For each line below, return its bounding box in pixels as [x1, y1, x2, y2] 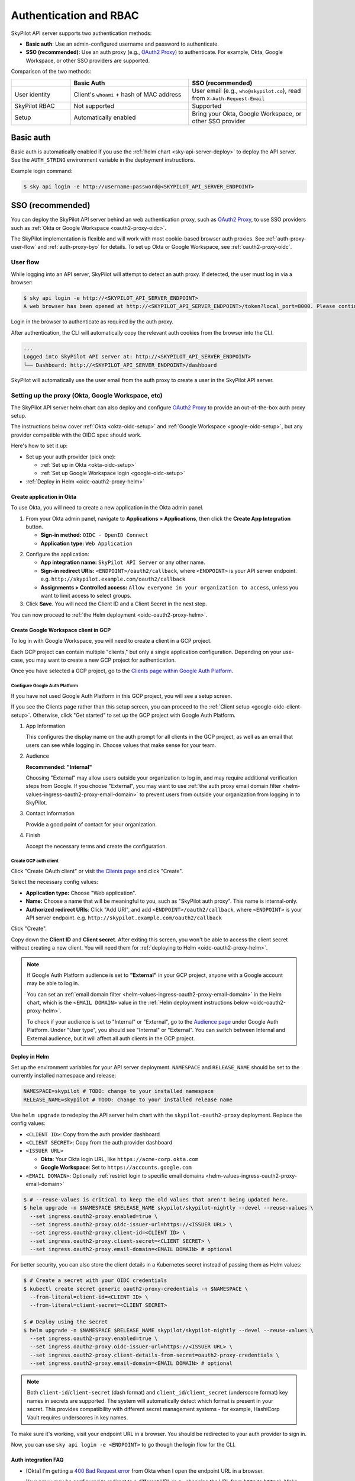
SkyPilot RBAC [14, 101, 56, 110]
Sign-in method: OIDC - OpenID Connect [40, 531, 149, 538]
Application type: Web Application [40, 540, 133, 547]
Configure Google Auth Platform [11, 683, 78, 689]
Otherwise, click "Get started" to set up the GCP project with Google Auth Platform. [33, 711, 236, 719]
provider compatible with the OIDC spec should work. [11, 431, 142, 438]
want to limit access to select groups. [40, 592, 132, 600]
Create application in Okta [11, 493, 77, 500]
